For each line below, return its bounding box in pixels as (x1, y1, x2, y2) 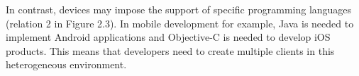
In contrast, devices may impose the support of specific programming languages (6, 2, 352, 16)
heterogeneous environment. (6, 57, 127, 72)
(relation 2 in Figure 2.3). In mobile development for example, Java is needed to (6, 15, 354, 30)
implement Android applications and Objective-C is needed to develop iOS (6, 30, 331, 44)
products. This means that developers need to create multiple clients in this (6, 43, 335, 58)
